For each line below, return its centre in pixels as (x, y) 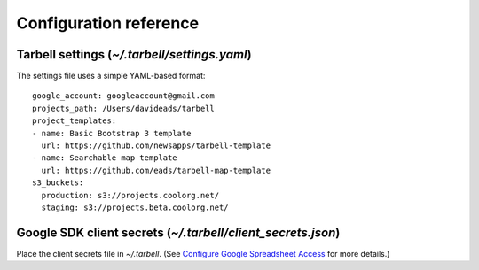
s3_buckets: (58, 183)
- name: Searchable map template (105, 158)
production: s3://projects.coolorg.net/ (130, 195)
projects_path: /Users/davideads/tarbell (123, 108)
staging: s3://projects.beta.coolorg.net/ (135, 207)
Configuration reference (108, 23)
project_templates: (75, 121)
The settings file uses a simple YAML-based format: (111, 76)
